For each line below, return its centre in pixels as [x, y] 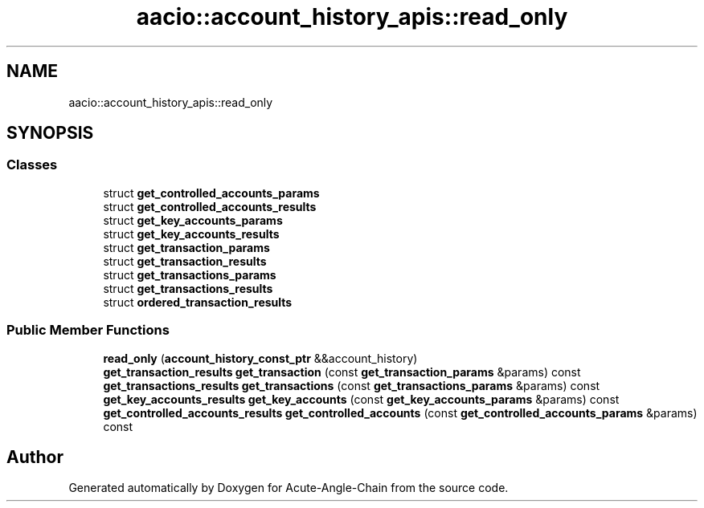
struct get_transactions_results [188, 288]
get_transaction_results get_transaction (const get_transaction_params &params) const [342, 372]
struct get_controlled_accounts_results [210, 206]
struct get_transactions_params [190, 274]
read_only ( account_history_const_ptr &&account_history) [260, 358]
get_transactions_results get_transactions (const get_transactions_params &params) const [352, 385]
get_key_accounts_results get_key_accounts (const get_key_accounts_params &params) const [361, 399]
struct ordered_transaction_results [198, 302]
